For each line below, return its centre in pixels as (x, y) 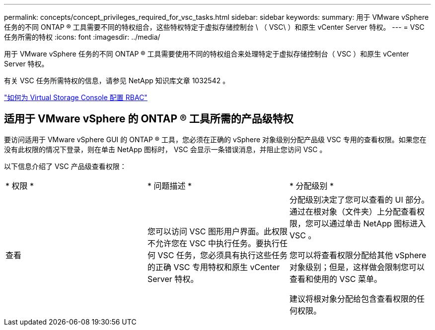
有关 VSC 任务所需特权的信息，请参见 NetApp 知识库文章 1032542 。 (117, 81)
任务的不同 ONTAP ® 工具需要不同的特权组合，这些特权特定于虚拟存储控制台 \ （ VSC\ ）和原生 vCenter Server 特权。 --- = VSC (214, 27)
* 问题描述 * (170, 186)
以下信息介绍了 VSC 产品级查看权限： (65, 166)
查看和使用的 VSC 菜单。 (335, 279)
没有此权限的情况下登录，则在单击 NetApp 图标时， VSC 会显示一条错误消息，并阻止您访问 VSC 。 (165, 149)
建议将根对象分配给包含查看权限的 (353, 299)
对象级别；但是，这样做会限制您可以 (357, 267)
